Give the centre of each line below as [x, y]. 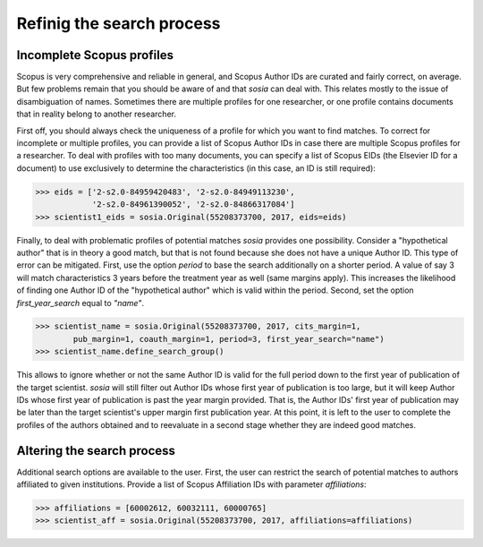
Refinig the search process [119, 23]
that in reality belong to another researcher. [96, 114]
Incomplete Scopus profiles [95, 55]
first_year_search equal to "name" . [80, 303]
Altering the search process [96, 451]
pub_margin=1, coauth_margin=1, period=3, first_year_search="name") [229, 339]
